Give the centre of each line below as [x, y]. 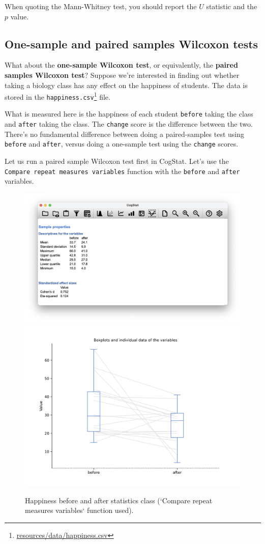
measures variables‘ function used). [79, 510]
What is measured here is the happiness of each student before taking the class [129, 114]
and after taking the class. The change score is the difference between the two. [129, 124]
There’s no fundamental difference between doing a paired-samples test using [125, 134]
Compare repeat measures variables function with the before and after [122, 171]
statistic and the [232, 6]
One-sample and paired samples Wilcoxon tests [131, 44]
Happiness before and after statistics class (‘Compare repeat [119, 500]
